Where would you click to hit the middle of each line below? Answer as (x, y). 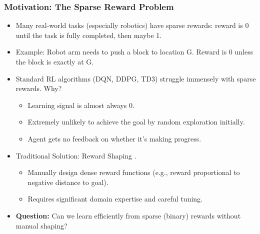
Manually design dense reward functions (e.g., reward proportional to (134, 172)
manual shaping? (41, 225)
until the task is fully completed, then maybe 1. (89, 35)
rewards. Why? (39, 88)
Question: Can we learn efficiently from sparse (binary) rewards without (128, 215)
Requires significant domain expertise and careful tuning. (115, 199)
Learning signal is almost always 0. (81, 105)
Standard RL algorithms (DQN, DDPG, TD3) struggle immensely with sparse (136, 78)
